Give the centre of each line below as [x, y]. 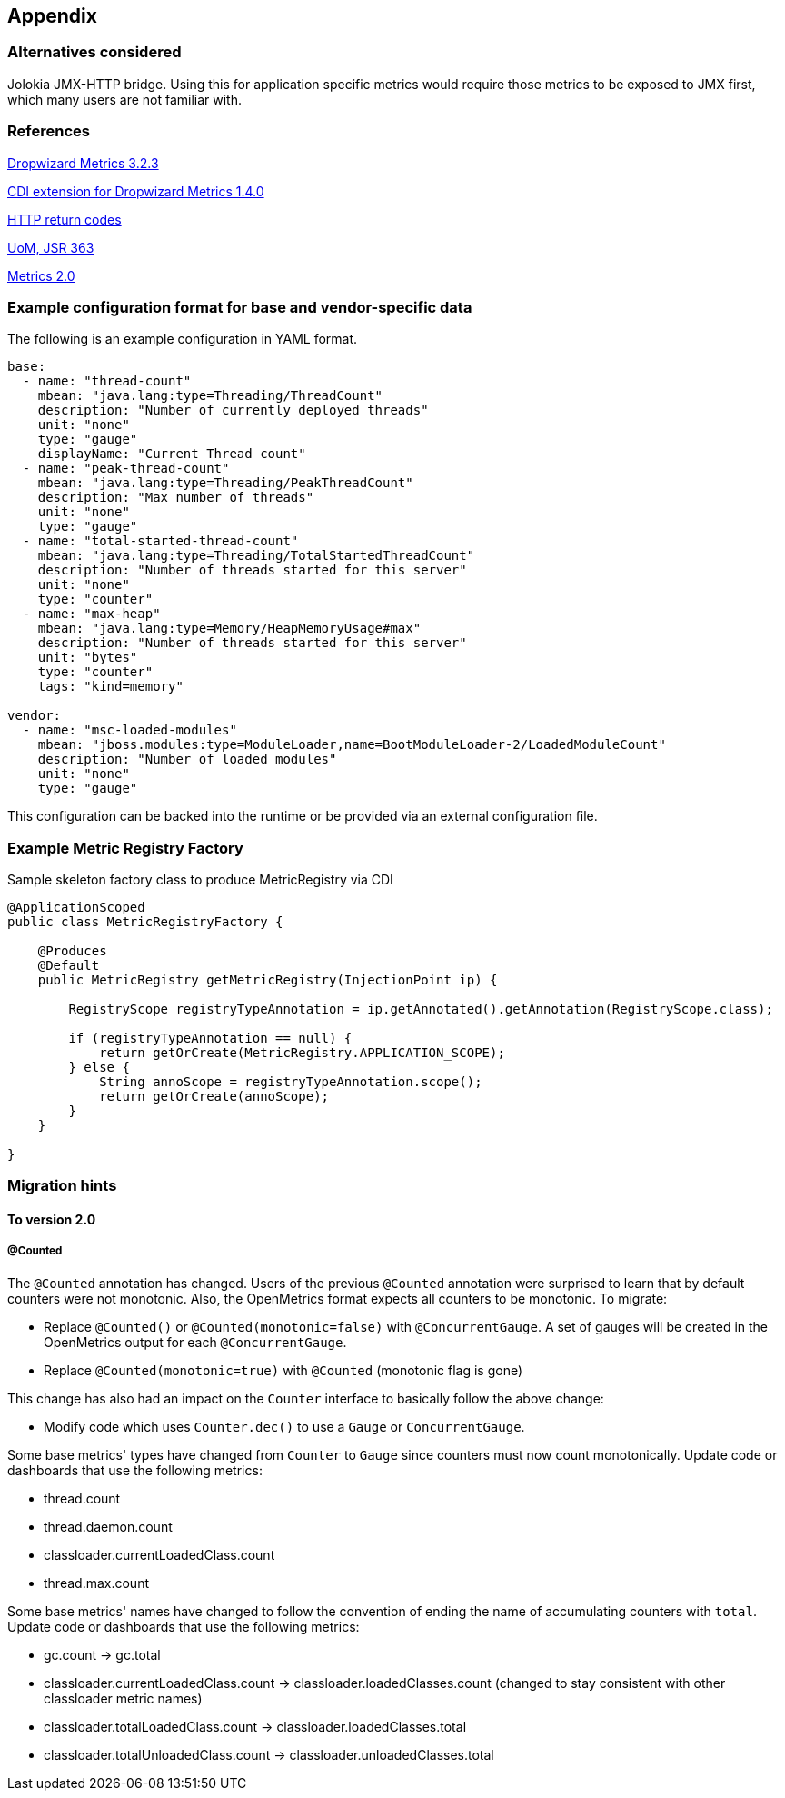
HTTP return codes [65, 219]
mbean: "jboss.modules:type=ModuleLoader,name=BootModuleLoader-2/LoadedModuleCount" [352, 745]
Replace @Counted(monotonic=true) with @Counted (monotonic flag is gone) [283, 1370]
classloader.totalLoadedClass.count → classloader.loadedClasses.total [255, 1726]
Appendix [52, 16]
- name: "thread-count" [107, 381]
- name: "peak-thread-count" [126, 469]
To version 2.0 [52, 1220]
